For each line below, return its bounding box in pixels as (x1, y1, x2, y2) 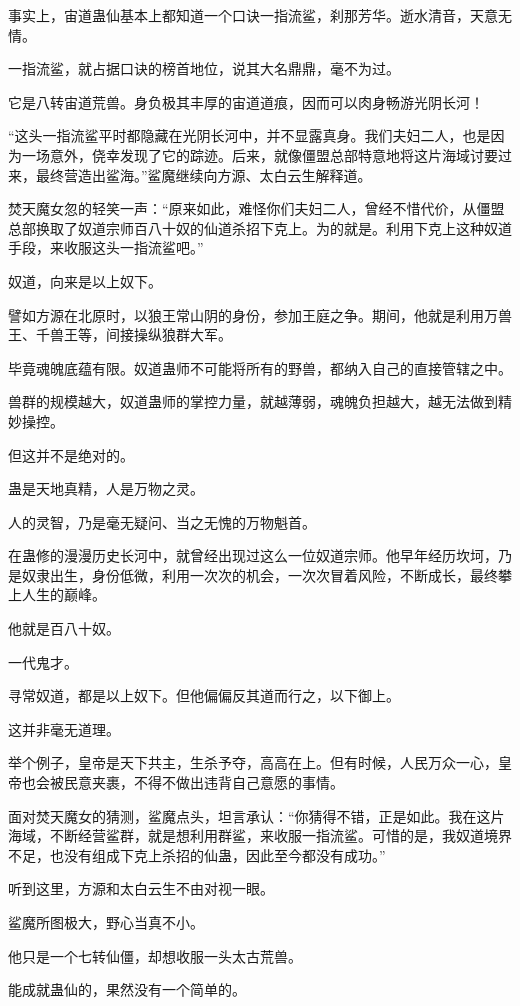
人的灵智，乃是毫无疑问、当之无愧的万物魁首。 (8, 511, 316, 532)
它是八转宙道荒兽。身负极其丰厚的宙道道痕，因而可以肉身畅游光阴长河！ (8, 91, 484, 112)
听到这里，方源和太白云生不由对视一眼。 (8, 878, 274, 899)
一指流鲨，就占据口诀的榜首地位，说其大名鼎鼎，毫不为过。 (8, 58, 400, 79)
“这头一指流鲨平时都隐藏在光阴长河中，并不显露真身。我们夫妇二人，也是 (8, 125, 491, 146)
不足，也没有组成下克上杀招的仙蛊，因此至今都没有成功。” (8, 844, 386, 865)
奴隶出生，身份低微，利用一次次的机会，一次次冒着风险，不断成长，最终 (21, 564, 498, 585)
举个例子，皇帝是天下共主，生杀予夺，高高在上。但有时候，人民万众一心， (8, 752, 498, 773)
